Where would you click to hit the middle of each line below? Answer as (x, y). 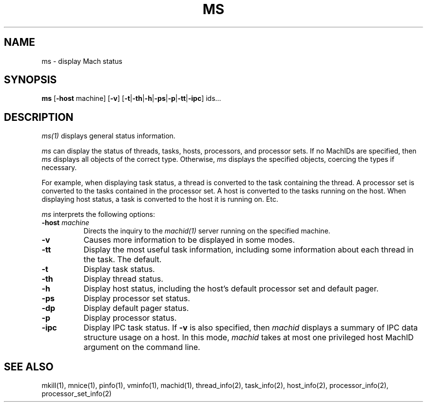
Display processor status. (130, 318)
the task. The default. (123, 260)
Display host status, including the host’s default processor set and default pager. (231, 289)
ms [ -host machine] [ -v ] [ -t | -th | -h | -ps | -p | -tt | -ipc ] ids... (131, 98)
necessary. (59, 168)
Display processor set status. (137, 299)
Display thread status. (123, 279)
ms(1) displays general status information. (108, 136)
